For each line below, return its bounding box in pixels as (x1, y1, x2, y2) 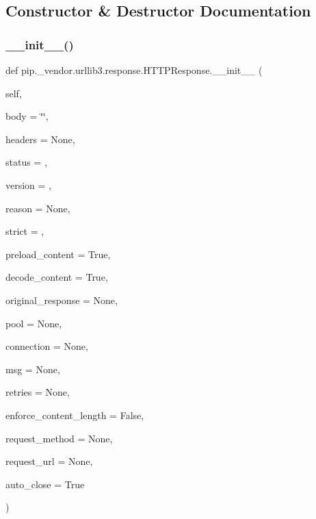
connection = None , (5, 339, 88, 353)
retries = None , (5, 385, 70, 399)
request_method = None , (5, 431, 113, 445)
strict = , (5, 224, 44, 238)
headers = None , (5, 131, 75, 146)
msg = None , (5, 362, 60, 376)
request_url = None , (5, 454, 93, 468)
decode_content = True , (5, 270, 108, 284)
